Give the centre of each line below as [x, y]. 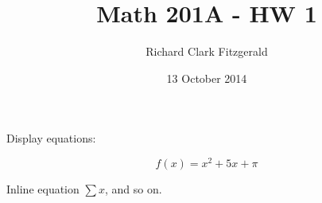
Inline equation [43, 188]
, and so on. [133, 188]
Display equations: [51, 138]
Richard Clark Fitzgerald [207, 51]
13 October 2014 [207, 78]
